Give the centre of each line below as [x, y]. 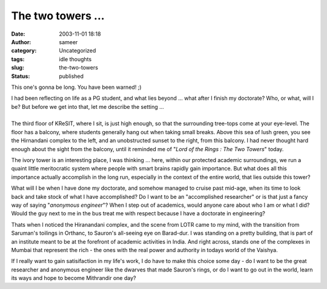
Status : [21, 76]
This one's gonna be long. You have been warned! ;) [76, 87]
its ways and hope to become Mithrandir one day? [74, 278]
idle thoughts [75, 59]
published [71, 76]
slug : [18, 68]
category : [24, 51]
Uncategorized [78, 51]
